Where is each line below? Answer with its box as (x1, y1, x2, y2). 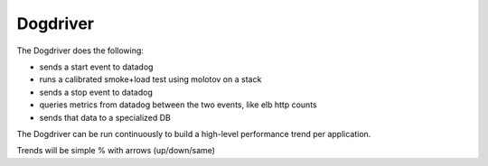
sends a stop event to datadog (39, 87, 153, 97)
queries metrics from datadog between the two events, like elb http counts (39, 99, 317, 110)
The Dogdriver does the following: (16, 45, 145, 56)
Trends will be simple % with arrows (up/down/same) (16, 145, 216, 156)
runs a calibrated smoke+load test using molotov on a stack (39, 74, 262, 85)
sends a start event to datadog (39, 61, 154, 72)
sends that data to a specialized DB (39, 112, 172, 123)
